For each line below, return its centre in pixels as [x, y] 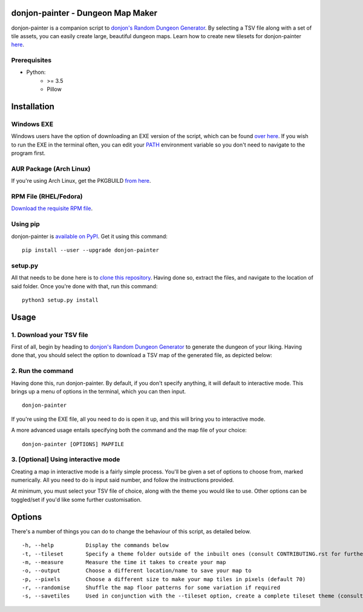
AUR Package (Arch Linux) [51, 168]
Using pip [26, 224]
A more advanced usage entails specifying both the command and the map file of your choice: [129, 430]
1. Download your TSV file [50, 335]
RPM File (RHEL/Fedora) [47, 197]
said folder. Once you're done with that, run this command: [84, 286]
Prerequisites [31, 61]
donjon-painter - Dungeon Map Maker [84, 13]
